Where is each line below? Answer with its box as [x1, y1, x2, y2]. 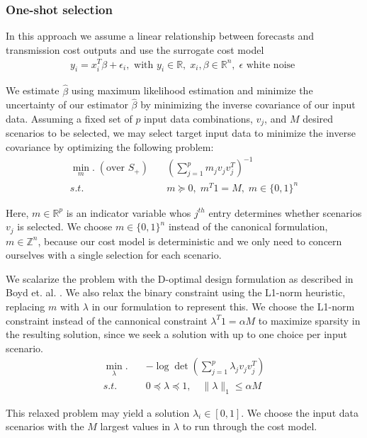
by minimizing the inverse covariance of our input [140, 97, 356, 112]
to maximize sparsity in [258, 313, 361, 327]
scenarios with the [6, 419, 84, 434]
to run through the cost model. [182, 419, 317, 434]
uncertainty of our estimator [6, 97, 128, 112]
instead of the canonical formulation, [168, 219, 328, 234]
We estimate [6, 83, 60, 98]
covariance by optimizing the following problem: [6, 139, 214, 154]
